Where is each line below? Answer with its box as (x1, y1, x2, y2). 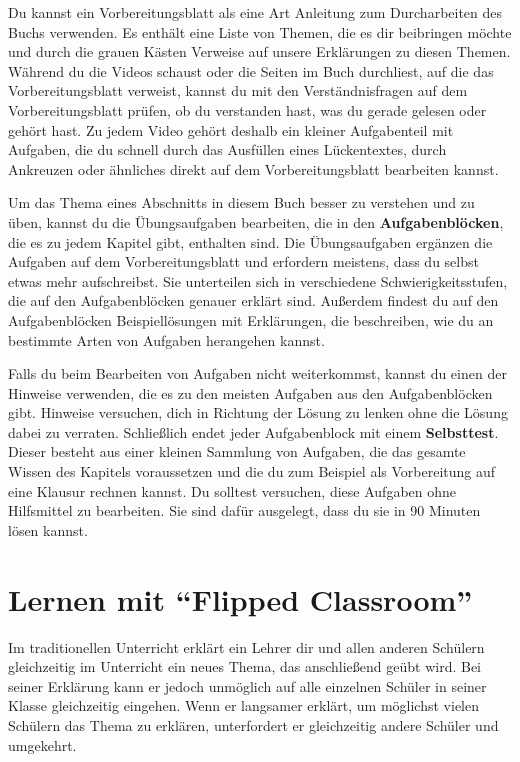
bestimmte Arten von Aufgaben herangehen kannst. (8, 329, 325, 350)
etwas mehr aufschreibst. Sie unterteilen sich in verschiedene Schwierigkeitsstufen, (8, 270, 508, 291)
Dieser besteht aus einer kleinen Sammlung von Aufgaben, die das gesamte (8, 441, 466, 462)
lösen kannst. (8, 519, 88, 540)
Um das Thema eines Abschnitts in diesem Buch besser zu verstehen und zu (8, 192, 475, 213)
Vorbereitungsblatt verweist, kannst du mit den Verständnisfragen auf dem (8, 80, 468, 101)
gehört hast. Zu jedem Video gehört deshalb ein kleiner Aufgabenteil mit (8, 119, 454, 140)
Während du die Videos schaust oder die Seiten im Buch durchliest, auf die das (8, 60, 494, 81)
